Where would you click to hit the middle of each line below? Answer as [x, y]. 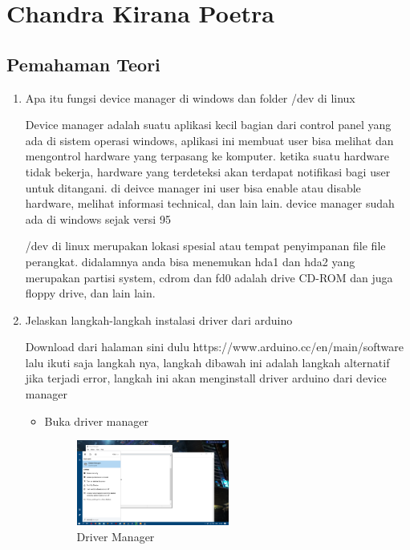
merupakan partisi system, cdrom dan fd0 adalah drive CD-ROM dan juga [209, 277]
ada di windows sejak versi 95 [98, 218]
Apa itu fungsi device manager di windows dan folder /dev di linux [190, 97]
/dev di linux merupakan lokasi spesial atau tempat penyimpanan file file [205, 246]
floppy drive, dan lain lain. [90, 293]
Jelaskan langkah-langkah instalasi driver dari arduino [159, 319]
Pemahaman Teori [83, 64]
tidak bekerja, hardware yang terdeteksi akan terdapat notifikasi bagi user [208, 171]
